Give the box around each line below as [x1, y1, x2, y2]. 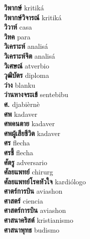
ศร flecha [4, 137, 30, 148]
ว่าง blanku [4, 79, 36, 90]
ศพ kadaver [4, 108, 38, 119]
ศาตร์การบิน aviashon [4, 186, 63, 196]
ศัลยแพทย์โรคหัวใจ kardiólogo [4, 176, 86, 186]
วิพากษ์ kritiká [4, 2, 44, 12]
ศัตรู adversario [4, 157, 47, 167]
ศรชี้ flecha [4, 147, 33, 157]
